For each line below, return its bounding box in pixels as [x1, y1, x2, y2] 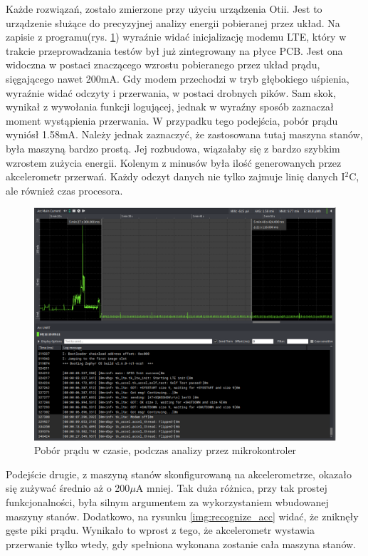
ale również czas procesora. [6, 182, 123, 197]
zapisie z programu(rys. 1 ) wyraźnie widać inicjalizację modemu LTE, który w [6, 29, 347, 44]
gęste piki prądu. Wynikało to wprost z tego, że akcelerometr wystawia [6, 522, 315, 537]
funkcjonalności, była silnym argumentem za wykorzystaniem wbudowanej [6, 494, 329, 509]
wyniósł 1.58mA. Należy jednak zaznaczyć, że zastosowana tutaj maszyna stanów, [6, 127, 363, 142]
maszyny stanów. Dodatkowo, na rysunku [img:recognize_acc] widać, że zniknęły [6, 508, 359, 523]
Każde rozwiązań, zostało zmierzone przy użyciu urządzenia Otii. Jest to [6, 1, 322, 16]
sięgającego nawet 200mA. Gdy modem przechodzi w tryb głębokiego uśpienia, [6, 71, 349, 86]
